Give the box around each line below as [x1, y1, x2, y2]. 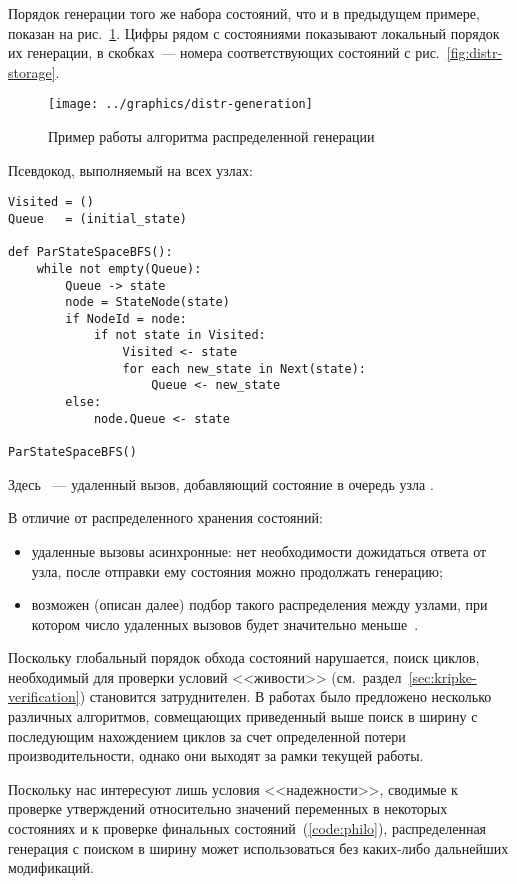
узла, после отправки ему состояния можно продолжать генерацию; [31, 560, 443, 581]
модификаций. [8, 857, 94, 878]
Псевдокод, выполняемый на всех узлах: [8, 159, 253, 180]
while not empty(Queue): [36, 261, 202, 276]
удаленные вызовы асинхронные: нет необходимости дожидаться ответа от [31, 540, 487, 561]
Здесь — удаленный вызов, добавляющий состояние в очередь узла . [8, 473, 434, 494]
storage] [8, 61, 56, 82]
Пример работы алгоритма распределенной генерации [48, 126, 375, 147]
